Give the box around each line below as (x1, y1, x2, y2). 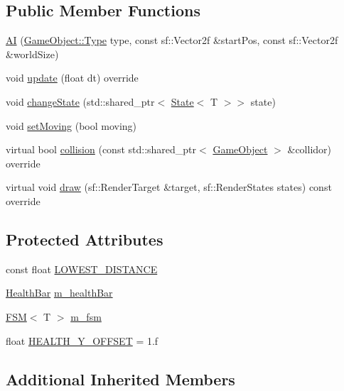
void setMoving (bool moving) (6, 118, 137, 133)
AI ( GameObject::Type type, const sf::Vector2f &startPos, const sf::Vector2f (6, 33, 338, 48)
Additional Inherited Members (6, 368, 235, 390)
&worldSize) (6, 46, 59, 61)
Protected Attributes (6, 228, 163, 250)
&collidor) (287, 142, 331, 157)
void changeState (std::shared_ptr (6, 94, 155, 109)
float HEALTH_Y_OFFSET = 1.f (6, 333, 158, 348)
